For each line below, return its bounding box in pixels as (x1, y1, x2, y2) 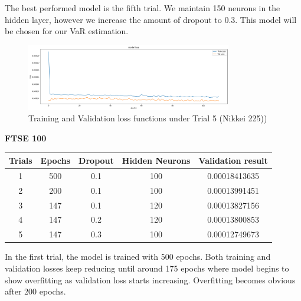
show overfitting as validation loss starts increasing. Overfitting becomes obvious (5, 273, 296, 286)
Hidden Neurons (122, 154, 191, 167)
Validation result (198, 154, 268, 167)
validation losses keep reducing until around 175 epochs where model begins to (5, 262, 289, 274)
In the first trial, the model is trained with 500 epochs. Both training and (5, 250, 271, 263)
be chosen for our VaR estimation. (5, 25, 129, 37)
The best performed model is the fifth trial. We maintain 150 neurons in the (5, 2, 280, 14)
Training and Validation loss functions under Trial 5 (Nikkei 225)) (28, 112, 267, 124)
